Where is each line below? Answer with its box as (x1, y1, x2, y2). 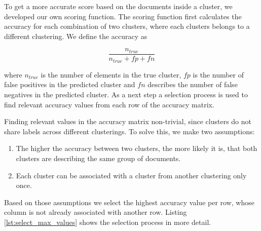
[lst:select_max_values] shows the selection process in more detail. (4, 217, 211, 227)
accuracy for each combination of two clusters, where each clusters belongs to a (4, 21, 250, 31)
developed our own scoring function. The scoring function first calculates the (4, 11, 242, 21)
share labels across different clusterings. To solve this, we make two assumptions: (4, 126, 255, 136)
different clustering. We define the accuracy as (4, 30, 147, 41)
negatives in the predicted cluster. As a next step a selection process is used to (4, 89, 248, 100)
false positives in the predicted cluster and (4, 79, 135, 90)
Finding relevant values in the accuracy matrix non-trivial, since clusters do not (4, 116, 251, 127)
